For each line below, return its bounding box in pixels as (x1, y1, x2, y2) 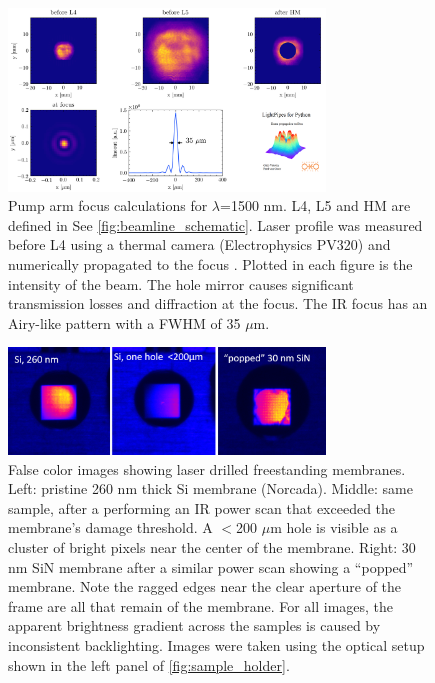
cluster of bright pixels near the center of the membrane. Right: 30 (8, 537, 416, 557)
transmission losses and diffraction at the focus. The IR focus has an (8, 293, 428, 314)
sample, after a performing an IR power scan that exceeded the (8, 497, 396, 518)
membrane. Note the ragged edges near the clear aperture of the (8, 576, 402, 597)
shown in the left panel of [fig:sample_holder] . (8, 654, 290, 675)
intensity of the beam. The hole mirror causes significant (8, 273, 354, 294)
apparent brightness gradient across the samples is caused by (8, 615, 381, 636)
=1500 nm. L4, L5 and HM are (220, 195, 411, 216)
